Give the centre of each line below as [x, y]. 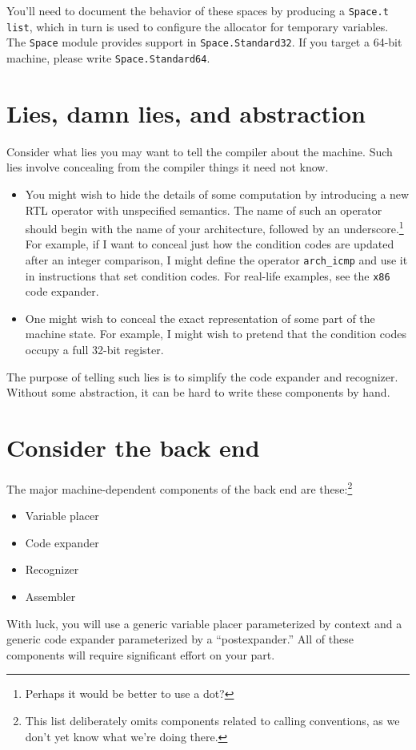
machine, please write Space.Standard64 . [108, 57]
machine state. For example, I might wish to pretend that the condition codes [216, 334]
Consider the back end [133, 448]
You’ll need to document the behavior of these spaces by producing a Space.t [198, 10]
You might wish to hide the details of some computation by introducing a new [217, 194]
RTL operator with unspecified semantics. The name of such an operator [204, 210]
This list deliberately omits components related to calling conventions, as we [212, 720]
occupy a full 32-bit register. [94, 350]
